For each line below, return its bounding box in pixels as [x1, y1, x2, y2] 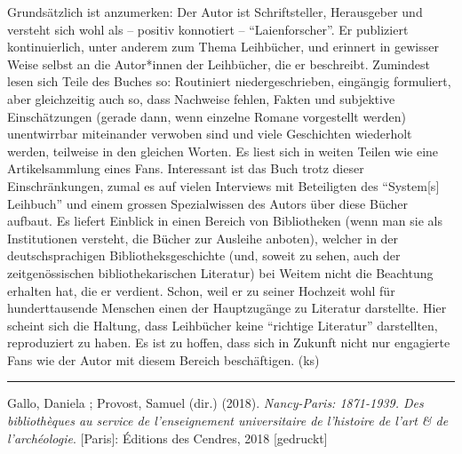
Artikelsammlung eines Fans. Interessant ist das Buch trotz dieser [7, 159, 364, 178]
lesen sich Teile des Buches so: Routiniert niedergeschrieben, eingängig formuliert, [7, 72, 451, 91]
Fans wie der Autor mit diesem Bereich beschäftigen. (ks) [7, 350, 320, 369]
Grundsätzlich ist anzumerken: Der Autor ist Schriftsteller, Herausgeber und [7, 3, 423, 20]
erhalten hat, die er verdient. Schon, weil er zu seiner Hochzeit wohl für [7, 281, 395, 299]
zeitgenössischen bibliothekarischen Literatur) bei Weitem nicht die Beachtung [7, 263, 434, 282]
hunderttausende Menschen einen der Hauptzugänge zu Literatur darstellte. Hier [7, 299, 447, 317]
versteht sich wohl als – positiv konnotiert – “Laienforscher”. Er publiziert [7, 20, 409, 38]
